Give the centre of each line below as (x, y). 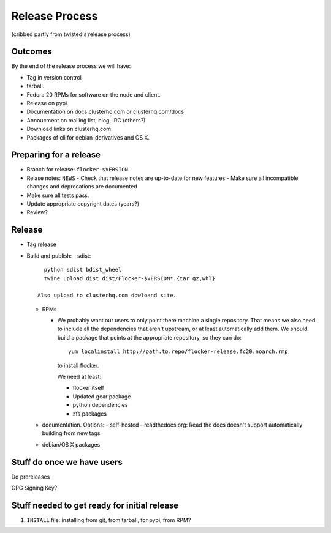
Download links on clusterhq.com (69, 129)
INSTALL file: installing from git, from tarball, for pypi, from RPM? (109, 520)
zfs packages (90, 414)
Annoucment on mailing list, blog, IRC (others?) (86, 120)
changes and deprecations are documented (82, 187)
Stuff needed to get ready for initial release (95, 505)
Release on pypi (47, 103)
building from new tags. (72, 433)
